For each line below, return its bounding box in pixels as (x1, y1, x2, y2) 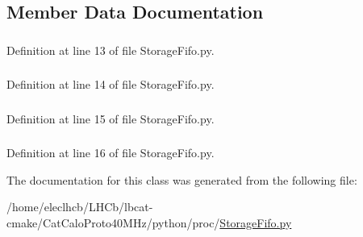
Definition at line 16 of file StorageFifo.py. (6, 144, 215, 161)
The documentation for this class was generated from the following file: (6, 171, 357, 188)
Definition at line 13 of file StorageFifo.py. (6, 41, 215, 58)
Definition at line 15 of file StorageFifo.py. (6, 110, 215, 127)
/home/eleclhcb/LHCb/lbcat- (6, 198, 153, 215)
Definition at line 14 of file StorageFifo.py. (6, 76, 215, 93)
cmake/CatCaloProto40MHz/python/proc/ (6, 214, 220, 231)
